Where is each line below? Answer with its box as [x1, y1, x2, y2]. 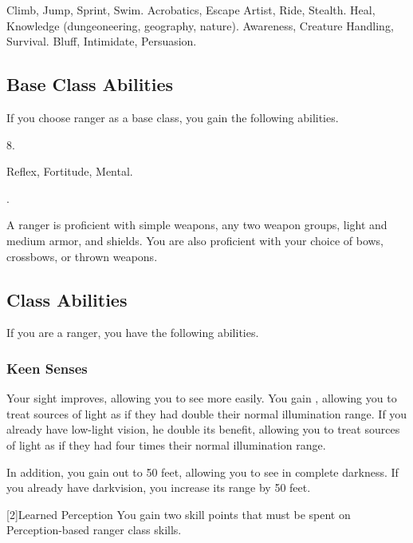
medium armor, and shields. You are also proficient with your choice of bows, [6, 232, 384, 248]
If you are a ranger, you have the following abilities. [6, 324, 259, 341]
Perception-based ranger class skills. [6, 521, 182, 538]
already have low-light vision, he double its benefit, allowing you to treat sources [6, 421, 400, 438]
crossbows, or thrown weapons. [6, 248, 158, 264]
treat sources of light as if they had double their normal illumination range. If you [6, 405, 407, 422]
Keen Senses [6, 358, 88, 378]
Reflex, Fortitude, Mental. [6, 163, 133, 180]
